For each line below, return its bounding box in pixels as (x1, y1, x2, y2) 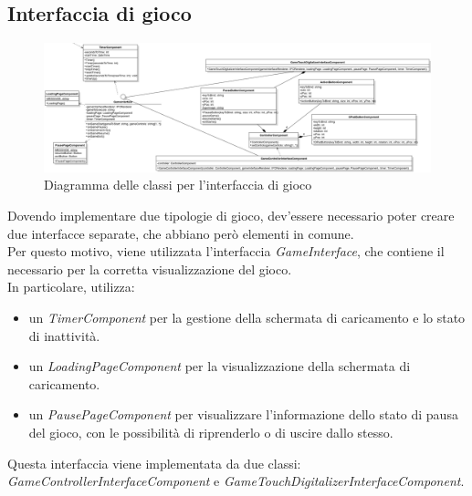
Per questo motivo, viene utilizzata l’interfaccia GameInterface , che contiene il (7, 242, 445, 261)
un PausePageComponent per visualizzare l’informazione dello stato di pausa (28, 405, 458, 424)
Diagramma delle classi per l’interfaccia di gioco (44, 175, 312, 194)
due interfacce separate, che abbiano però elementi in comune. (7, 223, 354, 243)
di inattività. (28, 325, 100, 345)
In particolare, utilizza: (7, 277, 135, 296)
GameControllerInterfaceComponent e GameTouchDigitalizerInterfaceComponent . (7, 471, 465, 491)
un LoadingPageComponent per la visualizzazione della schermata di (28, 356, 411, 376)
